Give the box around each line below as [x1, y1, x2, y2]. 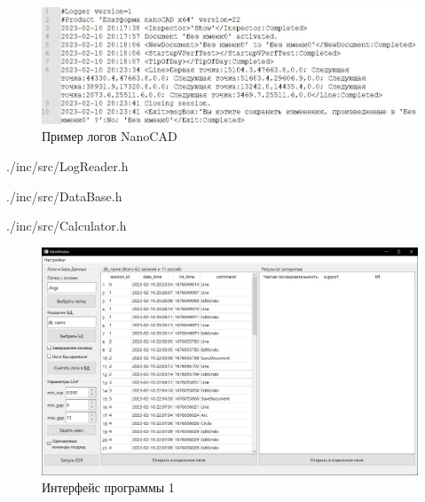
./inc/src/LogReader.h [6, 156, 129, 175]
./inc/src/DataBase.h [6, 186, 122, 205]
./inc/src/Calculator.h [6, 216, 127, 235]
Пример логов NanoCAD [42, 127, 177, 145]
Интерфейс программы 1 [42, 478, 175, 497]
